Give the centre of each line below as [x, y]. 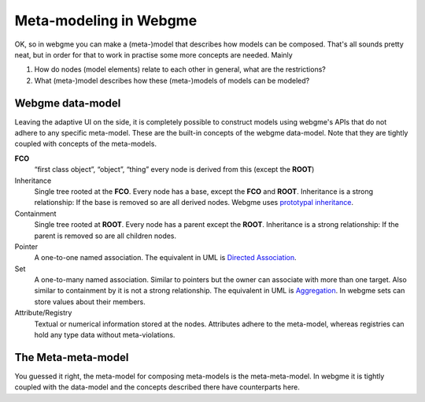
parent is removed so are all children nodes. [105, 236]
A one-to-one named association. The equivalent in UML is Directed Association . [165, 258]
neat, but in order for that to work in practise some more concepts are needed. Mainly [153, 54]
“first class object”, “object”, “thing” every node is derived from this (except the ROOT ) [174, 169]
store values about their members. [90, 301]
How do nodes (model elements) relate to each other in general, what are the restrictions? [180, 69]
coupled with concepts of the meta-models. [86, 144]
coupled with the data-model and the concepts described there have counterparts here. [157, 387]
